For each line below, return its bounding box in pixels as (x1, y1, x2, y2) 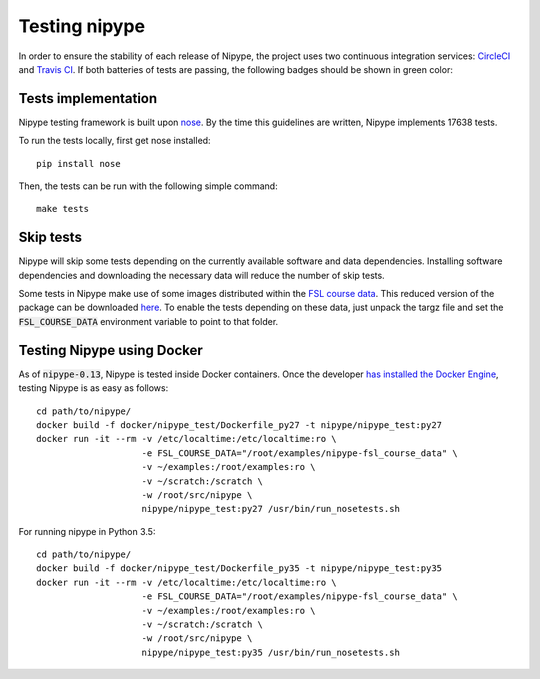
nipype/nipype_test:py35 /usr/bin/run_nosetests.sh (141, 646, 400, 658)
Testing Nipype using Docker (18, 341, 204, 359)
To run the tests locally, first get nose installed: (18, 135, 211, 147)
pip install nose (36, 158, 121, 169)
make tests (36, 203, 90, 215)
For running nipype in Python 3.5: (18, 525, 156, 537)
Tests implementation (18, 90, 158, 107)
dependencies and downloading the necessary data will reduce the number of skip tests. (18, 269, 385, 281)
